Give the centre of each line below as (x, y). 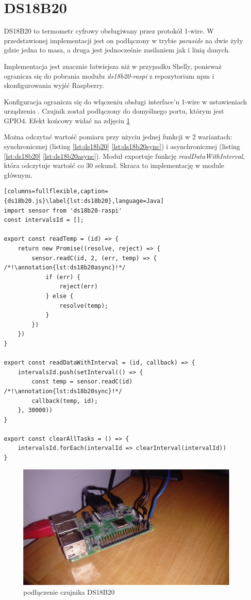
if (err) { (63, 277)
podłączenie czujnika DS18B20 (69, 592)
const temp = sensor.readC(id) (82, 382)
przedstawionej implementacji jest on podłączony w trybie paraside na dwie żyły (124, 40)
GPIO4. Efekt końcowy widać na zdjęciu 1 (67, 120)
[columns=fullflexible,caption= (56, 192)
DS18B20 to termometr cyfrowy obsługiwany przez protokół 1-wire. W (109, 31)
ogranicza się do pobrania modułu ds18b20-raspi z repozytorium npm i (109, 75)
